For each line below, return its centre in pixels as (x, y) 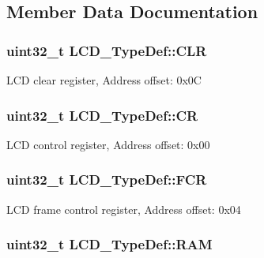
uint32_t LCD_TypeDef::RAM (109, 244)
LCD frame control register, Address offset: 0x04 (124, 209)
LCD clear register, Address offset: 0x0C (104, 80)
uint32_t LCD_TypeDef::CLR (107, 50)
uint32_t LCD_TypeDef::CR (102, 115)
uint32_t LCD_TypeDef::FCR (107, 179)
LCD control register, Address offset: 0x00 (108, 144)
